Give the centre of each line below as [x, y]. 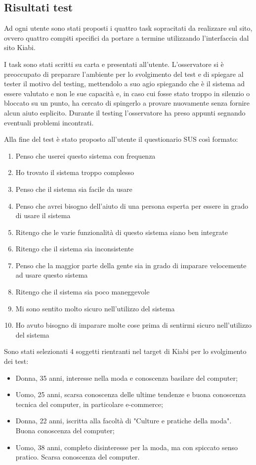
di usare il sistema [43, 215]
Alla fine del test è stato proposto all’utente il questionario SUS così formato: [121, 139]
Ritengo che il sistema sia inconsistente [75, 249]
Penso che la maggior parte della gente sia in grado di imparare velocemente [131, 265]
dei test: [16, 361]
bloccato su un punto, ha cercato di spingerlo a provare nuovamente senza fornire [127, 103]
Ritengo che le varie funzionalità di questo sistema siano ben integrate [122, 232]
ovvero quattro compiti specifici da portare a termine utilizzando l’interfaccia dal [127, 37]
